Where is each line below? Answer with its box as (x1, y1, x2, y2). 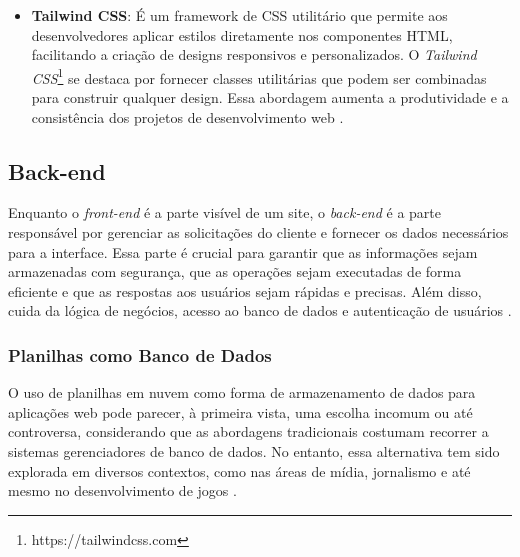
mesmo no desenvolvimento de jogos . (8, 480, 237, 501)
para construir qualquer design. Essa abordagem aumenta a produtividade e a (31, 87, 509, 108)
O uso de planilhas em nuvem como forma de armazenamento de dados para (8, 382, 476, 403)
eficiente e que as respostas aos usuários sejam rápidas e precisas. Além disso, (8, 280, 482, 301)
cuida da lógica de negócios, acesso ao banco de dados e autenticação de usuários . (8, 300, 512, 321)
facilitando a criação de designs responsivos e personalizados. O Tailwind (31, 44, 477, 65)
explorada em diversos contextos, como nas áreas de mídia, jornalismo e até (8, 460, 471, 481)
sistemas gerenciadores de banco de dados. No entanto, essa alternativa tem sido (8, 440, 500, 461)
